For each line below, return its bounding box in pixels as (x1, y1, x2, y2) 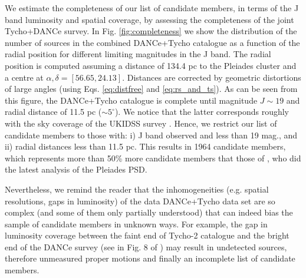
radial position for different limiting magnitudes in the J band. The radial (5, 48, 271, 60)
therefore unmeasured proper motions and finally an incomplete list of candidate (5, 252, 295, 264)
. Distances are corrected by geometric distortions (122, 71, 301, 83)
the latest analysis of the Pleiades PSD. (5, 163, 147, 176)
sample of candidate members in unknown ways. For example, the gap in (5, 217, 268, 230)
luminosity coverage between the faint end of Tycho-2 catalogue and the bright (5, 229, 289, 241)
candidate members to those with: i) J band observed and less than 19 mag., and (5, 128, 298, 141)
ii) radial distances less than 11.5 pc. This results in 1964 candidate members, (5, 140, 286, 153)
